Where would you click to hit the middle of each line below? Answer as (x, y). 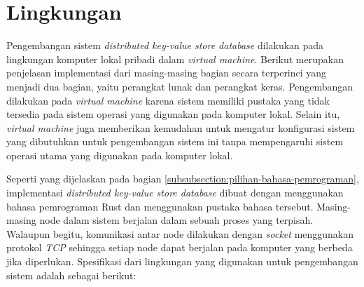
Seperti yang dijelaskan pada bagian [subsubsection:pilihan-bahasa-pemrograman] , (183, 179)
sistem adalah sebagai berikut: (71, 275)
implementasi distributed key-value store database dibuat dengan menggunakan (175, 193)
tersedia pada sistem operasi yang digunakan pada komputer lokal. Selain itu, (173, 114)
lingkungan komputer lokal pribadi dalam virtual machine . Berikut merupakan (175, 59)
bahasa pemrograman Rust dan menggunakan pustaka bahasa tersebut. (160, 206)
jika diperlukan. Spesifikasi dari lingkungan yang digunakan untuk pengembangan (182, 261)
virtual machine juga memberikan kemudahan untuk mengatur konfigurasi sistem (181, 127)
